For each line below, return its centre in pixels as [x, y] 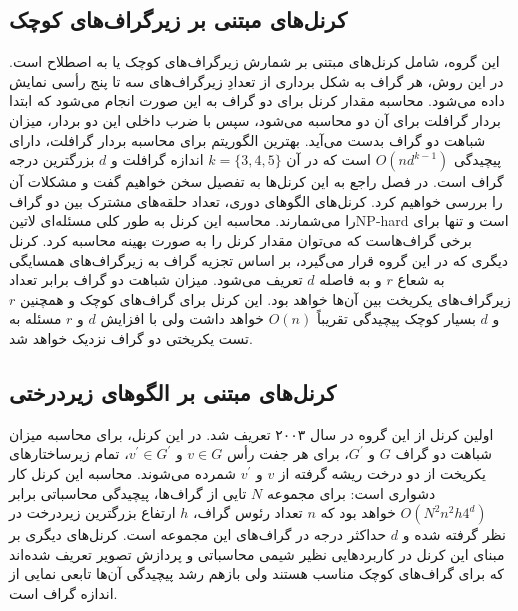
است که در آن [328, 159]
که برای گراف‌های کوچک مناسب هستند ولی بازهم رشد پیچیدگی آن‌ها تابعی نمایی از [256, 573]
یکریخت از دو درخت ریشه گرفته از [382, 472]
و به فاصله [350, 279]
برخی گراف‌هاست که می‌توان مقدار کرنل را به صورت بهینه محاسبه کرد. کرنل [240, 239]
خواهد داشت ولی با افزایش [182, 318]
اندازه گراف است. [63, 592]
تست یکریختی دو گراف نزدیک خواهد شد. [131, 337]
